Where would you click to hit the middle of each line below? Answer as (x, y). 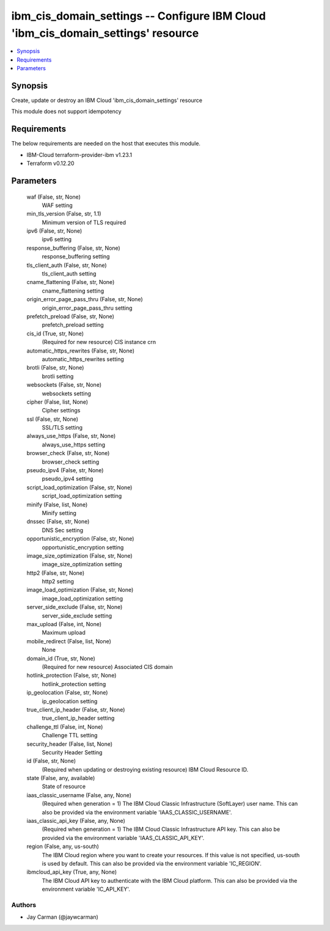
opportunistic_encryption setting (83, 547)
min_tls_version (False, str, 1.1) (64, 214)
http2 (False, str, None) (56, 573)
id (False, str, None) (51, 761)
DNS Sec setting (63, 530)
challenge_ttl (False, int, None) (65, 726)
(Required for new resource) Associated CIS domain (108, 667)
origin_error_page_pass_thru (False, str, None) (85, 299)
